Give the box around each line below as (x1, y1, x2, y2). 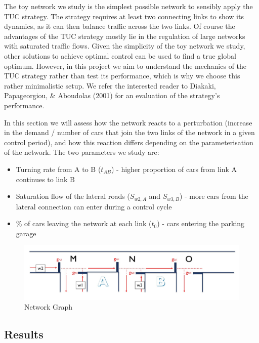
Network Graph (24, 302, 73, 312)
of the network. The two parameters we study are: (4, 147, 159, 157)
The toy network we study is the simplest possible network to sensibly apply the (4, 1, 253, 11)
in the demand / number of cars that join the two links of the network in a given (4, 127, 255, 138)
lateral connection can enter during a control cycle (16, 201, 172, 211)
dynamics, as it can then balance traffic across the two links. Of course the (4, 21, 235, 31)
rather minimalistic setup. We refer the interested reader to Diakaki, (4, 80, 216, 91)
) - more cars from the (179, 191, 248, 201)
